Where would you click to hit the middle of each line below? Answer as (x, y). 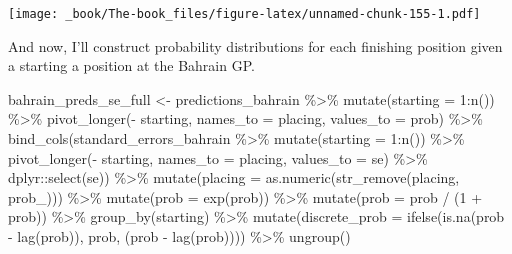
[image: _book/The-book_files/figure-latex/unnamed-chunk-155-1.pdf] (244, 14)
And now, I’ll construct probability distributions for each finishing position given (255, 45)
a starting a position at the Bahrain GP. (131, 65)
